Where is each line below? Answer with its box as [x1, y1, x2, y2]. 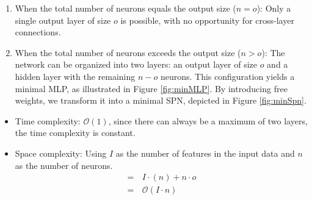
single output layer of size [15, 13, 111, 26]
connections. [15, 26, 61, 38]
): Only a [256, 2, 291, 14]
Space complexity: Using [15, 146, 107, 159]
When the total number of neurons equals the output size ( [15, 2, 236, 14]
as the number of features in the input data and [115, 146, 295, 159]
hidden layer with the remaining [15, 70, 136, 82]
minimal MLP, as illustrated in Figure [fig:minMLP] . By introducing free [15, 82, 288, 95]
